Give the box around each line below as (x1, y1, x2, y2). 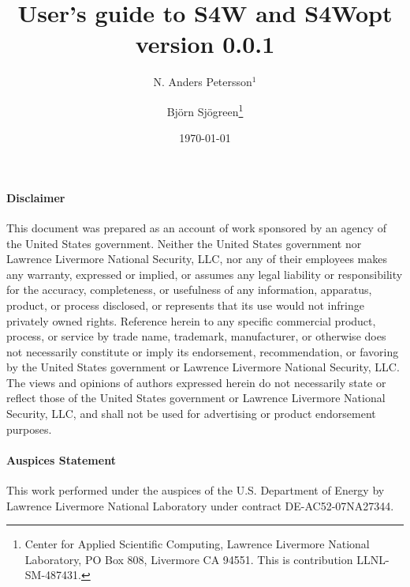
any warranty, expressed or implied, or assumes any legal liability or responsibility (6, 265, 403, 282)
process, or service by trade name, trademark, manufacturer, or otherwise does (6, 328, 386, 344)
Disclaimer (6, 189, 65, 205)
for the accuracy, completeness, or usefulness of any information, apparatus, (6, 281, 372, 298)
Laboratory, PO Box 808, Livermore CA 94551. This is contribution (24, 551, 353, 567)
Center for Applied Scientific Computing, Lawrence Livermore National (24, 536, 370, 552)
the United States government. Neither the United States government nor (6, 235, 362, 251)
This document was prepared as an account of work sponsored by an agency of (6, 219, 386, 235)
